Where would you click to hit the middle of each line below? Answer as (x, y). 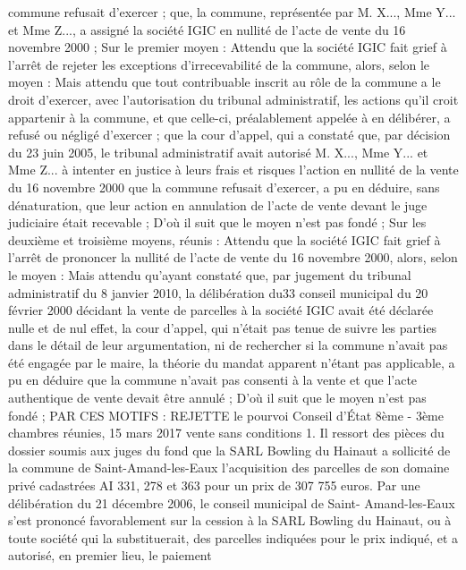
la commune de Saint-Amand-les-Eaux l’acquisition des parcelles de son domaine (229, 468)
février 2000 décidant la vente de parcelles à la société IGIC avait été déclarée (221, 310)
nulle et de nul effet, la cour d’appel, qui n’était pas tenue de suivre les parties (223, 327)
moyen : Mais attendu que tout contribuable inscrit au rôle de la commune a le (225, 82)
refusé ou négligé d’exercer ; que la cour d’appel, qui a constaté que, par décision (229, 135)
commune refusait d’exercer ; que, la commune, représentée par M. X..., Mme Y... (232, 12)
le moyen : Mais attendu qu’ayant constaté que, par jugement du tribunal (210, 274)
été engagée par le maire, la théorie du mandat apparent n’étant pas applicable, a (232, 362)
